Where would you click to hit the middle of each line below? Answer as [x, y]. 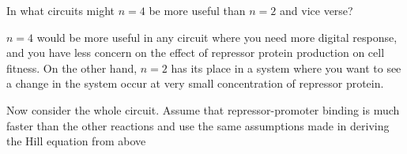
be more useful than [197, 10]
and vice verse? [317, 10]
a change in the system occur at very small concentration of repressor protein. [195, 83]
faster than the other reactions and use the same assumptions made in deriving [198, 125]
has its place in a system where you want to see [286, 68]
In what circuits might [61, 10]
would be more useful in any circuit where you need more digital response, [217, 37]
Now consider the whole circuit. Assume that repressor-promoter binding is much [203, 109]
